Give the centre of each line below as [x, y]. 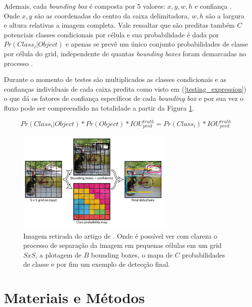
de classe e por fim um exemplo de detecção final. [97, 264]
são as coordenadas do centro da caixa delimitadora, [112, 15]
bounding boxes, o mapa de [132, 254]
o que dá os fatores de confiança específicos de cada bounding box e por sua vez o [124, 98]
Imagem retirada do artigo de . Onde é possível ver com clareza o [120, 235]
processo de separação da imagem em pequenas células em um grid [123, 245]
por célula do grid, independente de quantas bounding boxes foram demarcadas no [125, 53]
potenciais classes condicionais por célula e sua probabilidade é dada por [111, 34]
